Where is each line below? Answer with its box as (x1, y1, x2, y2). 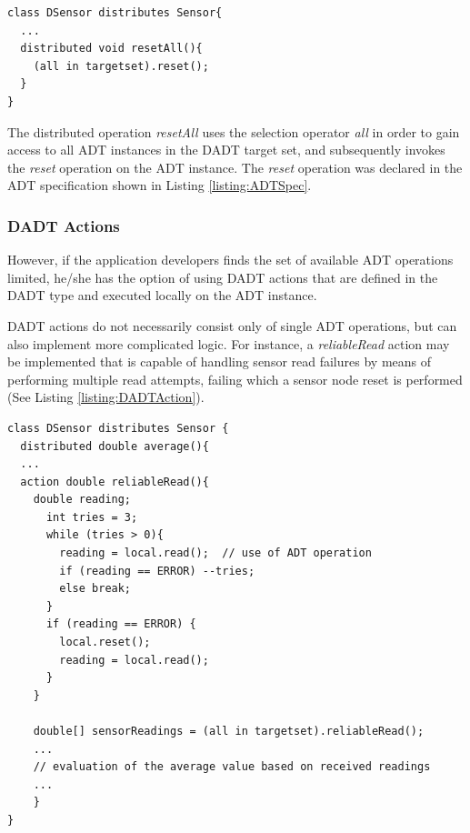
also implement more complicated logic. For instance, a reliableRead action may (7, 334, 450, 353)
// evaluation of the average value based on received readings (33, 760, 431, 774)
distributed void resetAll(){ (20, 42, 203, 55)
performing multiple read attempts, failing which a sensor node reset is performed (7, 369, 463, 388)
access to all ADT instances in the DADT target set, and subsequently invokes (7, 140, 445, 159)
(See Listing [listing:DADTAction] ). (7, 387, 205, 406)
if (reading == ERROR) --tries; (59, 564, 255, 577)
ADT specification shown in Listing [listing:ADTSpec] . (7, 176, 312, 195)
